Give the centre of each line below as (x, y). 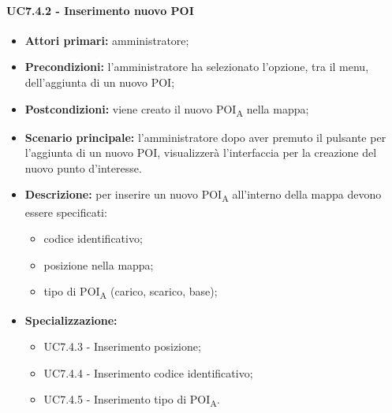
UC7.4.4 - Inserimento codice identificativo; (148, 372)
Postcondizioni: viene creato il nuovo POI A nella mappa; (167, 110)
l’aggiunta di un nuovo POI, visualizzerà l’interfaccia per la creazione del (201, 153)
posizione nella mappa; (99, 264)
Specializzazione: (71, 320)
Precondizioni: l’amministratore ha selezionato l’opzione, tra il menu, (197, 67)
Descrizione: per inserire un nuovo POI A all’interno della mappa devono (203, 195)
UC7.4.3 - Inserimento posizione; (122, 346)
